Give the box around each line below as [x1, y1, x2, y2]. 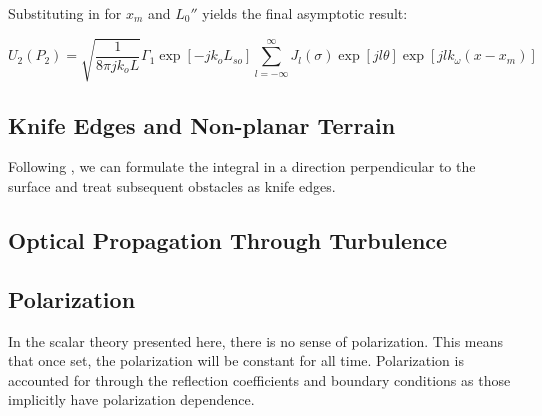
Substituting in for [8, 3, 122, 23]
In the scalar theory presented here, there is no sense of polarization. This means [8, 330, 504, 351]
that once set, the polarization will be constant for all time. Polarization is [8, 350, 464, 371]
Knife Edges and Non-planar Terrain [8, 109, 396, 140]
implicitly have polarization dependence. [8, 389, 255, 410]
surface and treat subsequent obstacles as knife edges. [8, 175, 336, 196]
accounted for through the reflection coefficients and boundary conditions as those [8, 369, 511, 390]
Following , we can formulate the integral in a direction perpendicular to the [8, 156, 476, 177]
